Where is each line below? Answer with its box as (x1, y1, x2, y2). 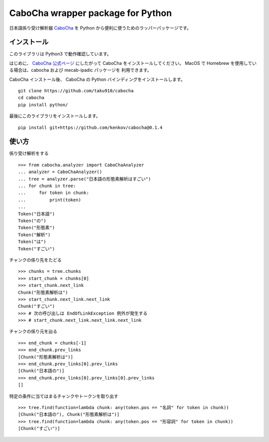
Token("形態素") (18, 225, 55, 230)
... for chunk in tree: (18, 183, 76, 189)
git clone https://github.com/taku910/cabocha (18, 88, 134, 94)
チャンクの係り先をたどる (9, 257, 62, 263)
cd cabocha (18, 95, 45, 101)
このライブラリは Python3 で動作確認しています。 (9, 51, 112, 57)
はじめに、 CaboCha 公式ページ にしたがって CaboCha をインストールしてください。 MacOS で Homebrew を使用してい (9, 60, 257, 66)
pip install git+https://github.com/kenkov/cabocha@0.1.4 (18, 125, 163, 130)
